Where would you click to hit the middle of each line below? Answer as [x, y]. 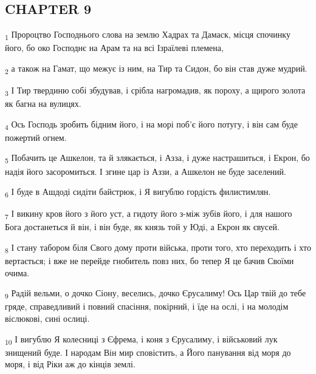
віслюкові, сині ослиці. [47, 318]
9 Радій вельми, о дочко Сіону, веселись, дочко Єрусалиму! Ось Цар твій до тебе [156, 294]
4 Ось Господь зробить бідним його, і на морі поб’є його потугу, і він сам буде [151, 124]
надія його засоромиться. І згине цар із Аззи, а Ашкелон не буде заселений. [146, 171]
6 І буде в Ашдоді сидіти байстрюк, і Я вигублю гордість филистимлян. [138, 192]
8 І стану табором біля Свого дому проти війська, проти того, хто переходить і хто [158, 248]
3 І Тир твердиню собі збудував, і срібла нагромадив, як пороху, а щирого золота [155, 91]
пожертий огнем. [36, 137]
